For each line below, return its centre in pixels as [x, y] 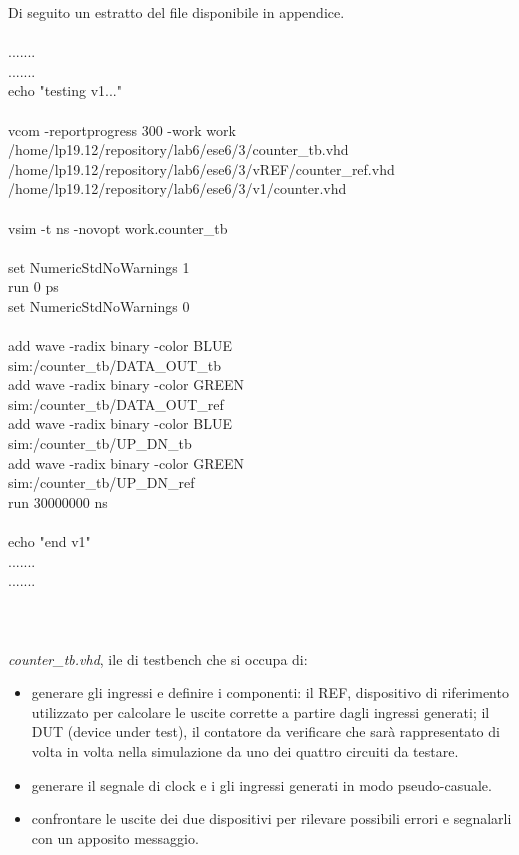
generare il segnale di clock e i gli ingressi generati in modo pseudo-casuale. [261, 784]
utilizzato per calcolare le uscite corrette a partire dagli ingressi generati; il [260, 711]
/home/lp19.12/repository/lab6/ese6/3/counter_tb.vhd [178, 149]
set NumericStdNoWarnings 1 [99, 266]
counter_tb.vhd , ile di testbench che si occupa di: [158, 658]
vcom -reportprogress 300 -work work [122, 129]
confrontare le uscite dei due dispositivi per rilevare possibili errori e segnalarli [271, 818]
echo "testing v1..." [65, 90]
